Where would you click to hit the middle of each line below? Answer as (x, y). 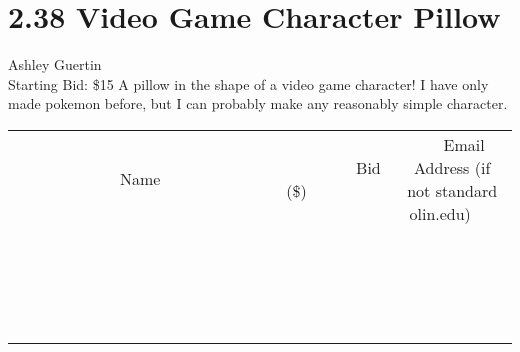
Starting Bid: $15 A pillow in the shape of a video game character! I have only (248, 83)
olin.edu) (440, 213)
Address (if (452, 167)
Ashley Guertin (55, 64)
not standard (452, 190)
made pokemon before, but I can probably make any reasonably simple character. (258, 103)
